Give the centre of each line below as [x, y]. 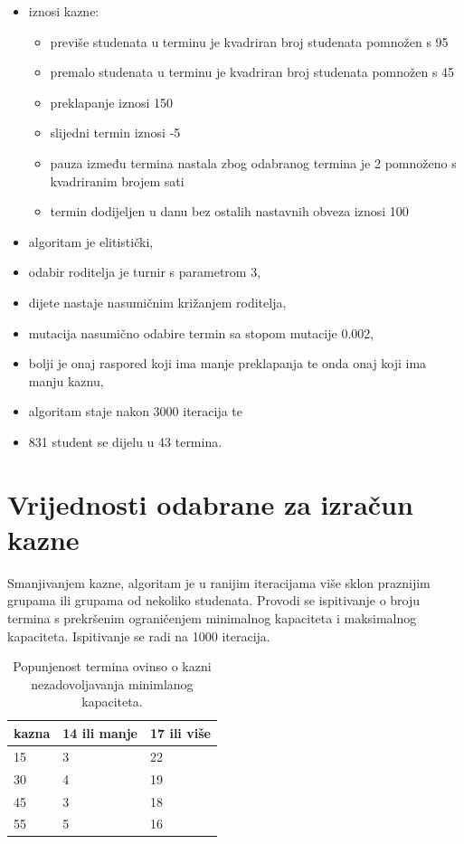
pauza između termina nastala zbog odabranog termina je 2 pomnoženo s [253, 162]
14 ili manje [100, 732]
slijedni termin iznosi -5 [115, 133]
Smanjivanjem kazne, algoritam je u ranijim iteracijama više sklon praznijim [219, 582]
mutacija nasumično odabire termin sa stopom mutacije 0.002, [201, 332]
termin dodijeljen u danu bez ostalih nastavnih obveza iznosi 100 [229, 211]
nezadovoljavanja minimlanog [112, 683]
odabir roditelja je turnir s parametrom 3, [145, 272]
